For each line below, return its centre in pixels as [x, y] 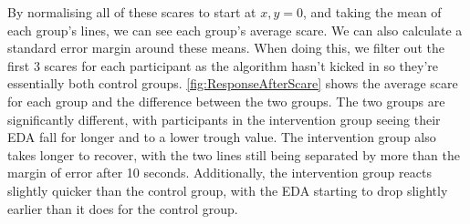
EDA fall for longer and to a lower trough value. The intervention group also [222, 137]
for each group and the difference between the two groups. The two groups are [226, 101]
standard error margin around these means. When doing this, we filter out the [226, 48]
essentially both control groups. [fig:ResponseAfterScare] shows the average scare [233, 83]
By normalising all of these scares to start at [132, 12]
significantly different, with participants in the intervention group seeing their [224, 119]
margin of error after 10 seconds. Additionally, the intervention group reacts [219, 173]
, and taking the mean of [372, 12]
